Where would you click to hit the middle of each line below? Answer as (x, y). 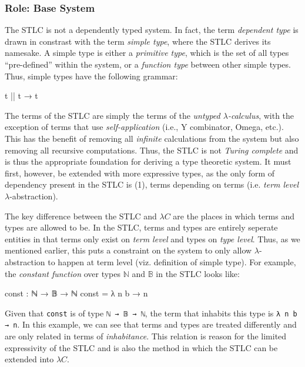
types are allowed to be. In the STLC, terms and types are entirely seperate (141, 227)
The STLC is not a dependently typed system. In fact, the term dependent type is (152, 30)
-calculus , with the (261, 115)
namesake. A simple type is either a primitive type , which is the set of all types (147, 53)
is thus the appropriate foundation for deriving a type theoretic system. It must (148, 161)
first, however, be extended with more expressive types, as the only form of (140, 173)
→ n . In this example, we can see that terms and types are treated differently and (151, 324)
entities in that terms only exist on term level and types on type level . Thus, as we (152, 238)
